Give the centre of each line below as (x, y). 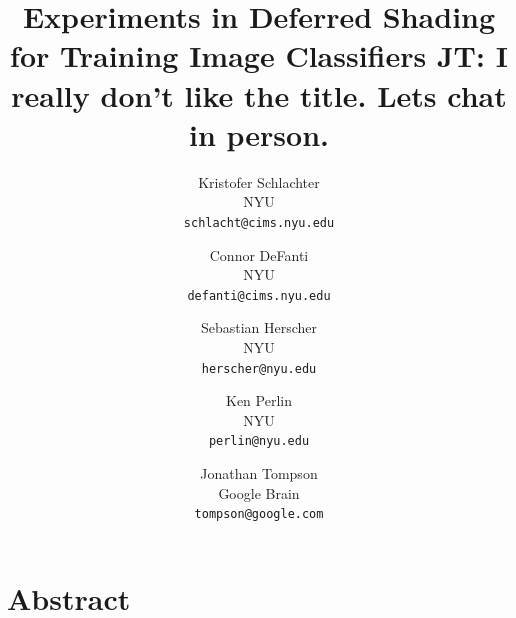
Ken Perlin (259, 400)
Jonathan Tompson (259, 473)
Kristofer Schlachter (259, 181)
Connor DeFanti (259, 254)
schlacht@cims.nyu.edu (259, 222)
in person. (258, 133)
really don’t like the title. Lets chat (259, 94)
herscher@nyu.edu (259, 368)
